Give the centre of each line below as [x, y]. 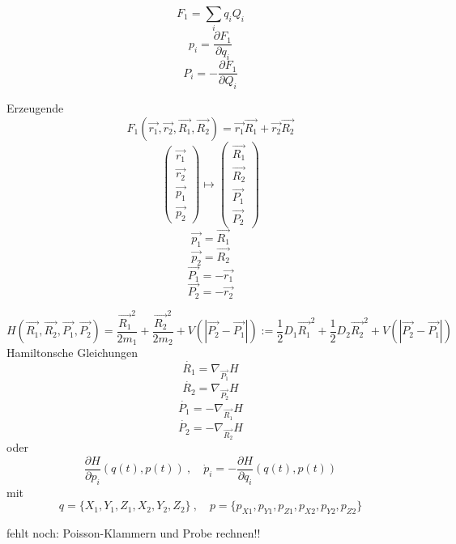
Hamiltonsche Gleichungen [72, 353]
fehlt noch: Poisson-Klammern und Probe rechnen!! [134, 533]
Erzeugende [35, 108]
